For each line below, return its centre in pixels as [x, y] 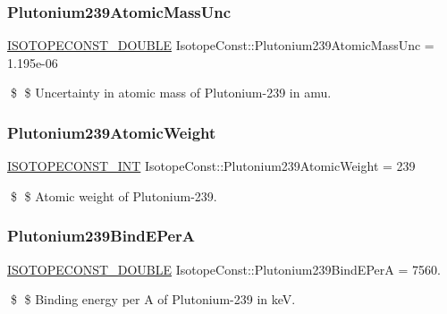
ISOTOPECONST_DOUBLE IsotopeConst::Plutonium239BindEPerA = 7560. [224, 269]
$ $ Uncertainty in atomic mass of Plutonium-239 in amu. [171, 93]
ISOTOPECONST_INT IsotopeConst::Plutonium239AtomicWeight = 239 [211, 166]
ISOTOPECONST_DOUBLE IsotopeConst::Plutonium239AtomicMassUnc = [221, 45]
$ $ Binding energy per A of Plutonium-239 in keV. [153, 299]
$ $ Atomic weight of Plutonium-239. [114, 195]
